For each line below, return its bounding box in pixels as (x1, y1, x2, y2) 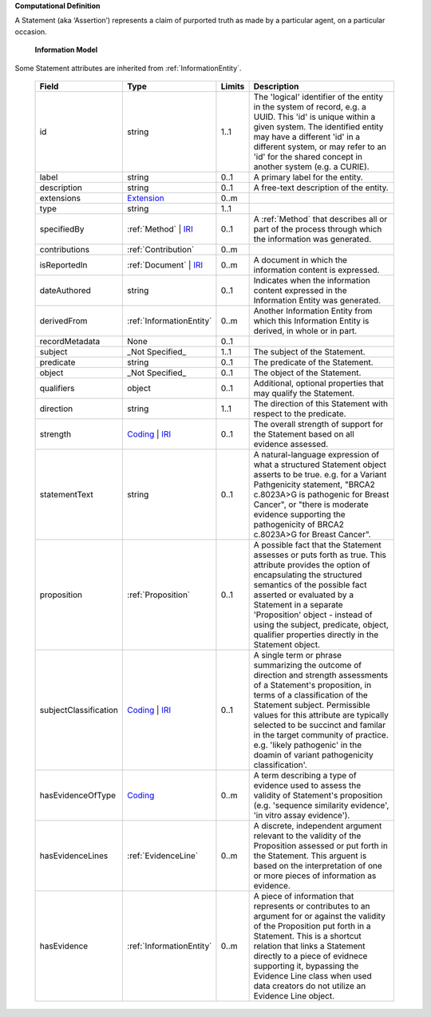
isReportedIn (39, 259, 88, 271)
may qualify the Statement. (253, 387, 355, 398)
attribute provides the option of (253, 559, 371, 570)
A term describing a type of (253, 770, 357, 781)
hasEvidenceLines (39, 850, 109, 861)
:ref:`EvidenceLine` (127, 850, 199, 861)
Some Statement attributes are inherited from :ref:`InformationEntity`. (14, 63, 242, 73)
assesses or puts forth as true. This (253, 549, 386, 560)
